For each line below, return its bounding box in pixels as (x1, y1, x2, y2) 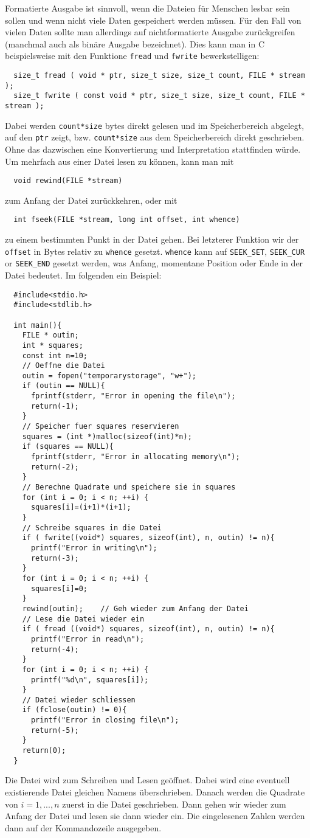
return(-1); (30, 401, 79, 410)
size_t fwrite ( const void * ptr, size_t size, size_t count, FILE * (13, 91, 305, 100)
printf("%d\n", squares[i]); (30, 675, 149, 684)
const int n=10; (22, 351, 88, 360)
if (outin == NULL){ (22, 381, 105, 390)
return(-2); (30, 462, 79, 471)
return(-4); (30, 645, 79, 654)
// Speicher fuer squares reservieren (22, 422, 179, 431)
